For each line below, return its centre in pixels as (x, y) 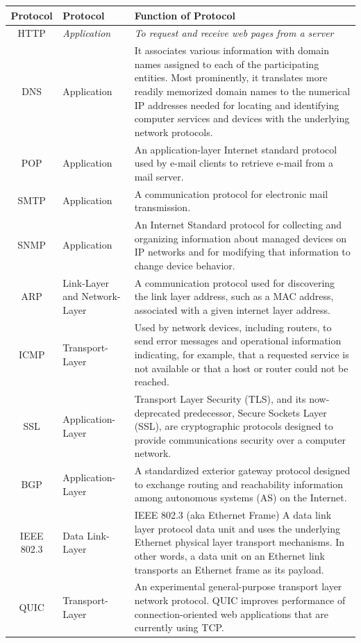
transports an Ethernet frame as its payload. (229, 569)
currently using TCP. (179, 627)
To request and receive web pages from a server (234, 33)
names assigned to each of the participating (227, 64)
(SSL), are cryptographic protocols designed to (234, 426)
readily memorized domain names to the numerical (242, 91)
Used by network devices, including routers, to (233, 327)
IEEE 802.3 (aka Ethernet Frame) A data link (233, 515)
